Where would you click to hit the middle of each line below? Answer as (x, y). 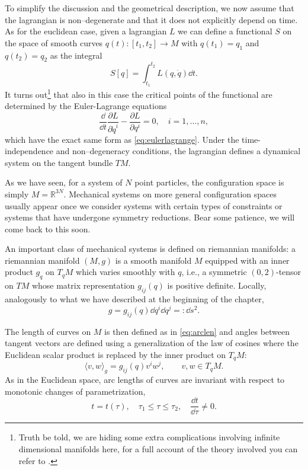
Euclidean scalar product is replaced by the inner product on (115, 354)
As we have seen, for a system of (64, 182)
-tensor (288, 272)
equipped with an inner (247, 260)
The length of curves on (48, 331)
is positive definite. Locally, (217, 285)
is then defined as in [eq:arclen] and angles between (197, 331)
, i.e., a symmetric (214, 272)
